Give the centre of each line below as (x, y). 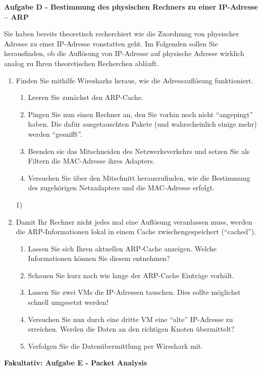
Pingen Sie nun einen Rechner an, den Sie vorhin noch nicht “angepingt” (140, 114)
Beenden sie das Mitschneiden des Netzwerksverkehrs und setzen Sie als (139, 151)
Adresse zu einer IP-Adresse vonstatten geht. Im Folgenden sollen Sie (111, 43)
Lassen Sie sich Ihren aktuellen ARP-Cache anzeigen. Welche (122, 248)
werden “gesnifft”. (55, 134)
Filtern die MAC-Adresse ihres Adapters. (91, 161)
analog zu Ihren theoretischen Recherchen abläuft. (82, 63)
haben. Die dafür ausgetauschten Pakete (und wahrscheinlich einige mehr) (142, 124)
